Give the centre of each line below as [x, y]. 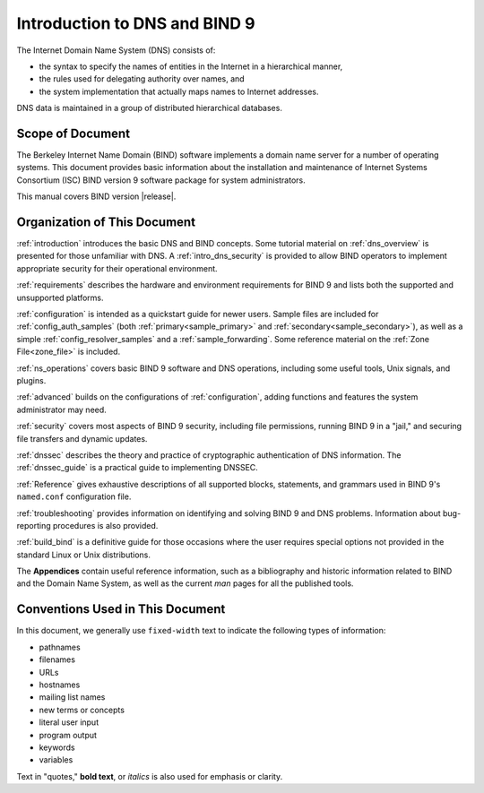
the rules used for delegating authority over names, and [142, 79]
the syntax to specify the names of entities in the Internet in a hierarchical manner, [191, 66]
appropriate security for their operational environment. [117, 268]
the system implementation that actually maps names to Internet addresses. [179, 91]
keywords [57, 747]
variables [56, 760]
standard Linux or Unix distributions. [84, 555]
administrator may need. [61, 409]
